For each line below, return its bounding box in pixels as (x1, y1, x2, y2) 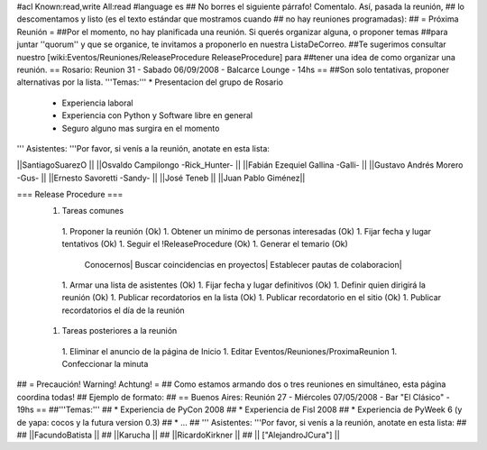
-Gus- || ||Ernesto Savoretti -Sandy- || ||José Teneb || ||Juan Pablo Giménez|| (16, 172, 306, 183)
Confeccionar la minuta (61, 358, 149, 369)
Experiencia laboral (61, 97, 133, 108)
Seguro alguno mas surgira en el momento (61, 123, 220, 133)
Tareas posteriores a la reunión (61, 326, 178, 336)
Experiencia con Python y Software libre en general (61, 110, 253, 121)
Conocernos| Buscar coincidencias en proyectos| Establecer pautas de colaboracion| (84, 259, 402, 270)
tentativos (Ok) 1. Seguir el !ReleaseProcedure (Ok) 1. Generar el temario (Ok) (61, 239, 349, 250)
